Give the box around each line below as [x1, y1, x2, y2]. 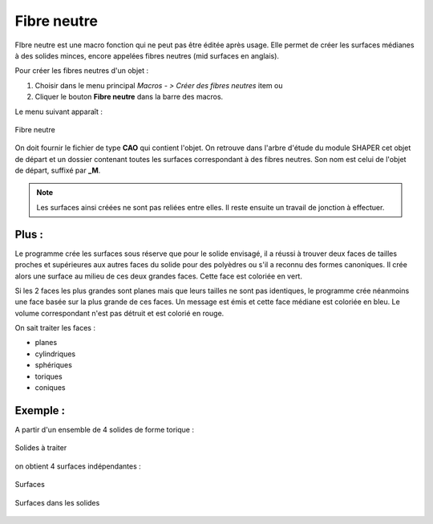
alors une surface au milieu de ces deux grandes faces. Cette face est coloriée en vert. [14, 271, 302, 281]
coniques [34, 383, 66, 392]
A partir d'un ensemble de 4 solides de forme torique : [14, 424, 194, 434]
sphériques [34, 360, 72, 370]
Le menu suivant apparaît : [14, 107, 103, 116]
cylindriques [34, 349, 76, 359]
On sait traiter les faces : [14, 323, 96, 333]
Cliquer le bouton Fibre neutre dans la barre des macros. [34, 92, 224, 102]
